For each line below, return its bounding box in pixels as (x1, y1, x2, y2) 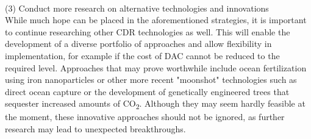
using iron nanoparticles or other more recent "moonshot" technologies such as (5, 73, 297, 86)
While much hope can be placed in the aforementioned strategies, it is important (5, 13, 307, 26)
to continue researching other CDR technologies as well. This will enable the (5, 25, 290, 38)
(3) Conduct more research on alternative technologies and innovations (5, 1, 269, 14)
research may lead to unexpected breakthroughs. (5, 123, 186, 135)
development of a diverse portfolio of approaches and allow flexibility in (5, 37, 272, 50)
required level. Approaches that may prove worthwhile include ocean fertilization (5, 61, 307, 74)
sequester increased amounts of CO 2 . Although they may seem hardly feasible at (5, 97, 306, 112)
